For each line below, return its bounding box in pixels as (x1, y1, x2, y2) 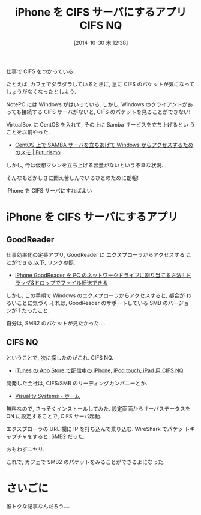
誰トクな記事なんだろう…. (6, 502, 70, 510)
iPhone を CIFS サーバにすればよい (6, 187, 92, 194)
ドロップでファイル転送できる (34, 279, 108, 286)
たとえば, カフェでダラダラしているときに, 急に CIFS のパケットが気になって (6, 80, 195, 88)
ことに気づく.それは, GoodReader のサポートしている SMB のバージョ (16, 299, 189, 306)
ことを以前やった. (6, 128, 50, 136)
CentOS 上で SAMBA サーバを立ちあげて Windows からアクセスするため (14, 141, 194, 148)
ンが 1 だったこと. (6, 307, 50, 314)
